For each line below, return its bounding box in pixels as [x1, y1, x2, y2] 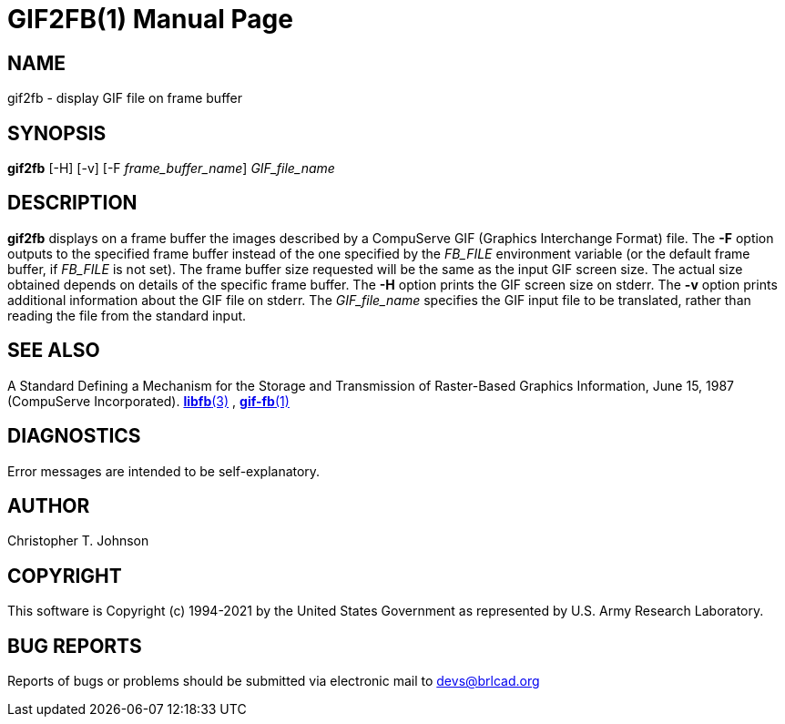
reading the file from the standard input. [7, 307, 247, 323]
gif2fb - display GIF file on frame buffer [7, 90, 242, 107]
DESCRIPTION [7, 191, 138, 215]
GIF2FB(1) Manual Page [7, 4, 293, 35]
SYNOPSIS [7, 121, 107, 145]
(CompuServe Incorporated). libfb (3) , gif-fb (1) [7, 393, 290, 409]
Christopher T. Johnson [7, 533, 149, 549]
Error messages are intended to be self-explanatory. [7, 463, 321, 479]
